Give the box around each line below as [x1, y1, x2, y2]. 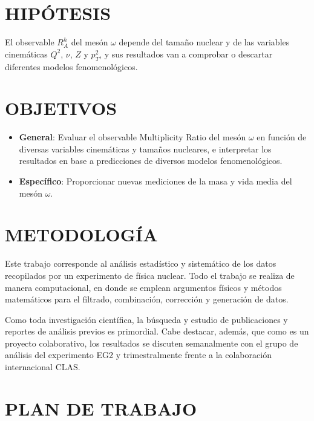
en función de [257, 131, 307, 143]
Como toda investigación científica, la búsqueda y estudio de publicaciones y [5, 313, 288, 325]
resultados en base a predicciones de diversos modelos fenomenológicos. [19, 154, 283, 167]
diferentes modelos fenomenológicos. [5, 60, 138, 73]
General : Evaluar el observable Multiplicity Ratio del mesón [19, 131, 246, 143]
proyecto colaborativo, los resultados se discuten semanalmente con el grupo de [5, 336, 298, 349]
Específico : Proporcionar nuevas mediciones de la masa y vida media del [19, 175, 292, 188]
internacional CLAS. [5, 361, 80, 373]
